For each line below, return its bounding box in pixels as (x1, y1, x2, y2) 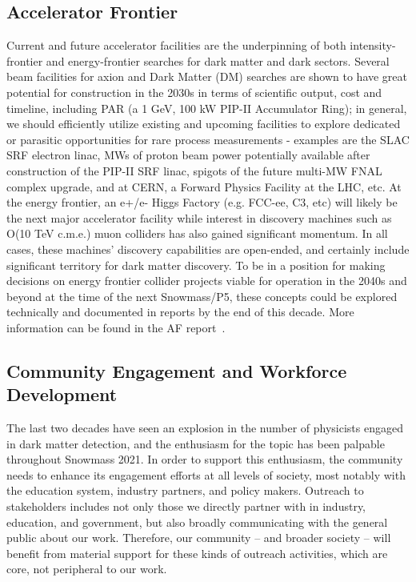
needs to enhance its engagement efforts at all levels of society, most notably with (6, 466, 406, 483)
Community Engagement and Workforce (6, 358, 347, 383)
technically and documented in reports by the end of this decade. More (6, 303, 354, 320)
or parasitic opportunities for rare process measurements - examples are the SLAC (6, 130, 410, 147)
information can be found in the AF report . (6, 319, 226, 335)
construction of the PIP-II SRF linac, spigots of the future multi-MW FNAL (6, 162, 382, 179)
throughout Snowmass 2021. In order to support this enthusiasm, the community (6, 451, 403, 468)
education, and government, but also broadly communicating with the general (6, 513, 388, 530)
